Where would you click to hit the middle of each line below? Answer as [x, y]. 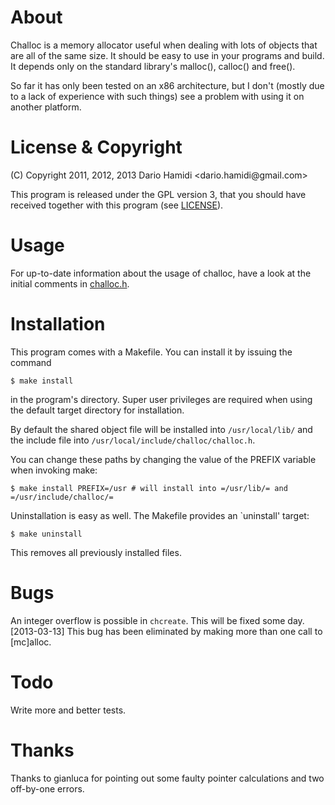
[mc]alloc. [31, 642]
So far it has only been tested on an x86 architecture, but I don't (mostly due [167, 85]
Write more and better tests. [68, 710]
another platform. [46, 107]
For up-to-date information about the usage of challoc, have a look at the [161, 273]
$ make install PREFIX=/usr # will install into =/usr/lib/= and [149, 488]
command [31, 362]
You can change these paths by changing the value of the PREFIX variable [163, 459]
